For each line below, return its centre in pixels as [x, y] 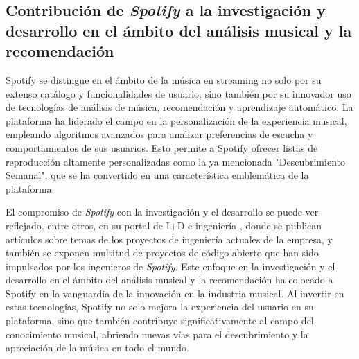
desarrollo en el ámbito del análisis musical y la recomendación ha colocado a [169, 280]
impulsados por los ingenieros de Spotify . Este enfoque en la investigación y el [170, 266]
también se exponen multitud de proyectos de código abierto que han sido [162, 253]
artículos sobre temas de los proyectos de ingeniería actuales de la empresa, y [169, 239]
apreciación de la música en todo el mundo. [97, 348]
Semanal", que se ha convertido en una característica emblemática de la [157, 175]
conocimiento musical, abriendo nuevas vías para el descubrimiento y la [157, 334]
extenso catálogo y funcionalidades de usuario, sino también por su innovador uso [178, 93]
